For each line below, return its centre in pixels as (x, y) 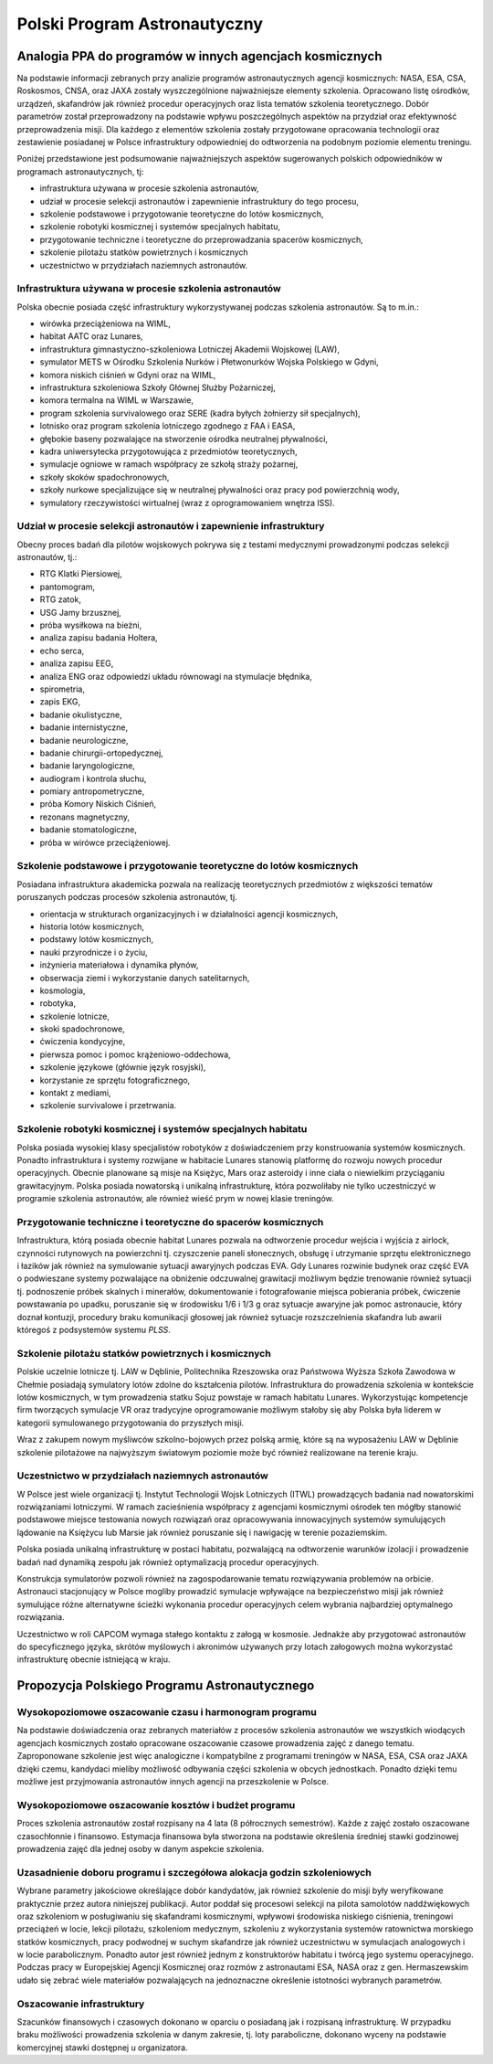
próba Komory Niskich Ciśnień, (98, 804)
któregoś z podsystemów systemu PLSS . (94, 1330)
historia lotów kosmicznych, (92, 926)
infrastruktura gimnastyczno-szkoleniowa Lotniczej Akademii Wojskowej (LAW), (190, 349)
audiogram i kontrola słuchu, (93, 778)
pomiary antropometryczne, (92, 791)
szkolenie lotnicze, (74, 1016)
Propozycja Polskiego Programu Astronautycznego (166, 1686)
